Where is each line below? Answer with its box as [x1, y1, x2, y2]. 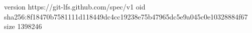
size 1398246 [4, 21, 42, 31]
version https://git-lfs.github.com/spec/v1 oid [4, 1, 146, 11]
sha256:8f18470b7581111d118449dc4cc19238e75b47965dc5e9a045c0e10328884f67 [4, 11, 248, 21]
